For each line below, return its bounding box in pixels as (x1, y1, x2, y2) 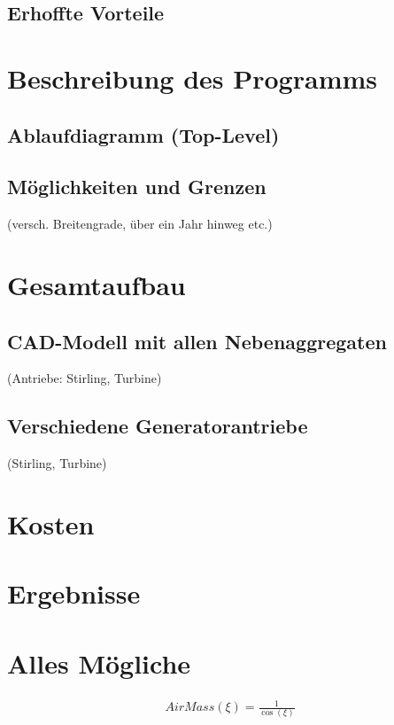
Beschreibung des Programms (7, 59, 377, 96)
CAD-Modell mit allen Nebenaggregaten (7, 327, 387, 355)
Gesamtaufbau (7, 266, 186, 302)
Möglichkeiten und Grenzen (7, 173, 267, 200)
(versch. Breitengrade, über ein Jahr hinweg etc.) (7, 214, 273, 233)
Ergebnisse (7, 575, 141, 612)
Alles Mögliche (7, 644, 191, 681)
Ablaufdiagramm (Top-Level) (7, 121, 280, 148)
